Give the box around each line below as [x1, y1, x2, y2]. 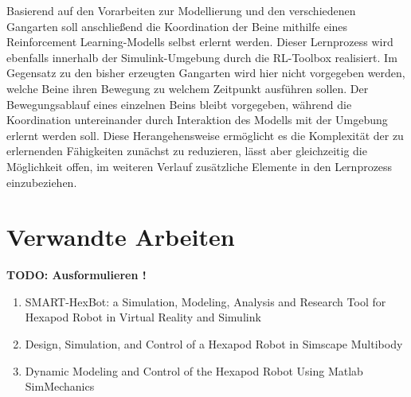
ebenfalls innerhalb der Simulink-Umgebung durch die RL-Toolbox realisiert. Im [6, 49, 397, 65]
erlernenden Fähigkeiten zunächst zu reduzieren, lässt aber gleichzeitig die [6, 142, 367, 159]
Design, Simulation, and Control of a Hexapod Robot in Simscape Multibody [25, 336, 403, 352]
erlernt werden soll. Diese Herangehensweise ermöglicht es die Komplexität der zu [6, 126, 404, 143]
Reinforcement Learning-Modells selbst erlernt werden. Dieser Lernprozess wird [6, 33, 393, 50]
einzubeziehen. [6, 173, 77, 190]
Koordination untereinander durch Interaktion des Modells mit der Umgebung [6, 111, 388, 128]
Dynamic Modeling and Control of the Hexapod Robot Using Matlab [25, 362, 363, 379]
